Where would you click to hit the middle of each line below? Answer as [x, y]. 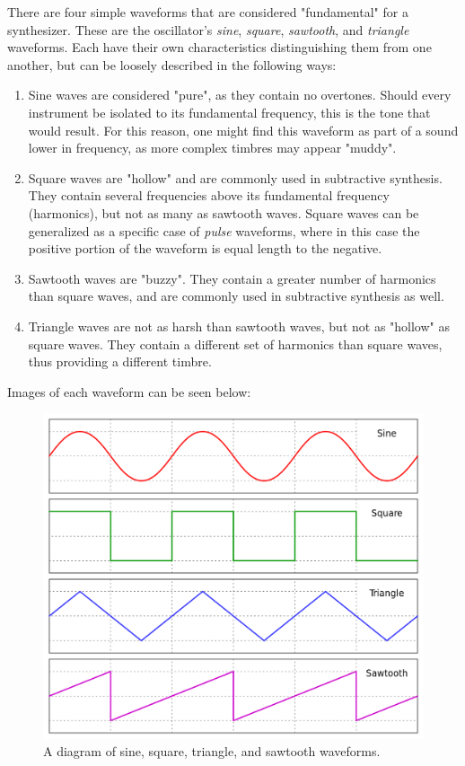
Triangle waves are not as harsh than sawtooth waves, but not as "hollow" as [239, 326]
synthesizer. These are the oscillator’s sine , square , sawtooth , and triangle [208, 29]
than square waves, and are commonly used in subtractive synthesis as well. [236, 296]
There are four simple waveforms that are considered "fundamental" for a [208, 12]
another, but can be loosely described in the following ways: [172, 64]
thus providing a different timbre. [120, 361]
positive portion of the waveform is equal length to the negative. [205, 248]
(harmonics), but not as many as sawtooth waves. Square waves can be [224, 212]
